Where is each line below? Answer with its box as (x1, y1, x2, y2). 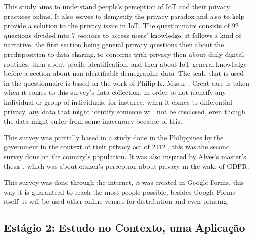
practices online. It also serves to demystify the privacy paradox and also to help (4, 11, 245, 21)
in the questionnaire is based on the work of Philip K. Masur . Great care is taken (4, 77, 249, 88)
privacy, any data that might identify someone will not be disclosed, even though (4, 106, 245, 116)
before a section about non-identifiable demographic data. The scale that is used (4, 68, 244, 78)
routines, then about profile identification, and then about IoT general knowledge (4, 58, 247, 69)
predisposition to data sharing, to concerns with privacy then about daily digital (4, 49, 244, 59)
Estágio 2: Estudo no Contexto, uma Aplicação (4, 220, 245, 235)
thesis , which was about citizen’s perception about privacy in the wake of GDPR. (4, 161, 249, 171)
